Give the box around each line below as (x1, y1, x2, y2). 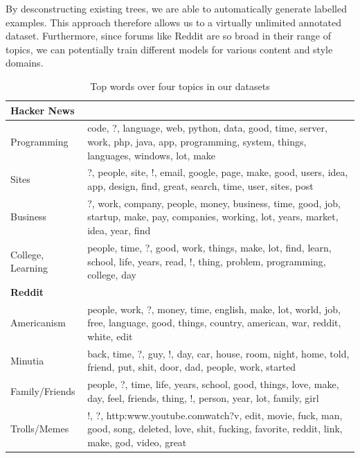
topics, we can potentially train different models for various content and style (6, 42, 333, 56)
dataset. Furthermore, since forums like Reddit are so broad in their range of (6, 28, 332, 43)
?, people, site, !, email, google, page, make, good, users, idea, (87, 165, 348, 179)
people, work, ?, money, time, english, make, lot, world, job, (87, 301, 341, 316)
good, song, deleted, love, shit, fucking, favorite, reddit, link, (87, 421, 343, 436)
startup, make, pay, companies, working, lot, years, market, (87, 209, 339, 224)
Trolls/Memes (10, 421, 69, 436)
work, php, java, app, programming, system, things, (87, 134, 307, 148)
